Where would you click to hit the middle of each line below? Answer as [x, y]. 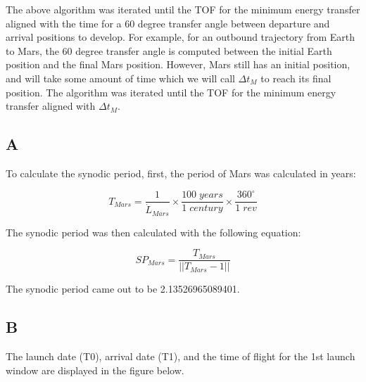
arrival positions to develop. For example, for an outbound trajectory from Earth [180, 37]
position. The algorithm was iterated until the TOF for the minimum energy [171, 92]
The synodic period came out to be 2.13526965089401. [123, 289]
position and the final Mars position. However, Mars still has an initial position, [178, 64]
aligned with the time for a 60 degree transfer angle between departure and [168, 23]
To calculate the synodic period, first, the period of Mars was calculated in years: [181, 173]
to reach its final [296, 78]
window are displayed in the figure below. [95, 370]
